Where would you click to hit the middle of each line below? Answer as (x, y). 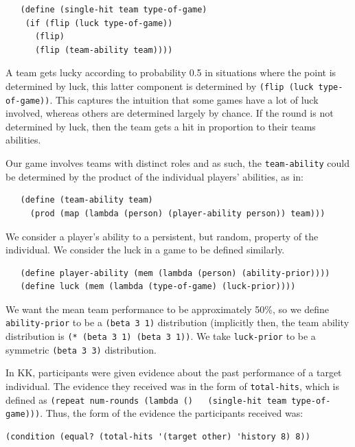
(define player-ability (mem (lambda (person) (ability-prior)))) (175, 273)
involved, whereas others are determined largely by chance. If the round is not (170, 113)
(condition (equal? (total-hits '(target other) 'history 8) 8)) (158, 437)
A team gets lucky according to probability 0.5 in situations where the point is (171, 72)
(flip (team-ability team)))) (104, 50)
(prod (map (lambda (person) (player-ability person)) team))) (177, 213)
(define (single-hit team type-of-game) (114, 10)
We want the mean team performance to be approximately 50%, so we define (168, 309)
